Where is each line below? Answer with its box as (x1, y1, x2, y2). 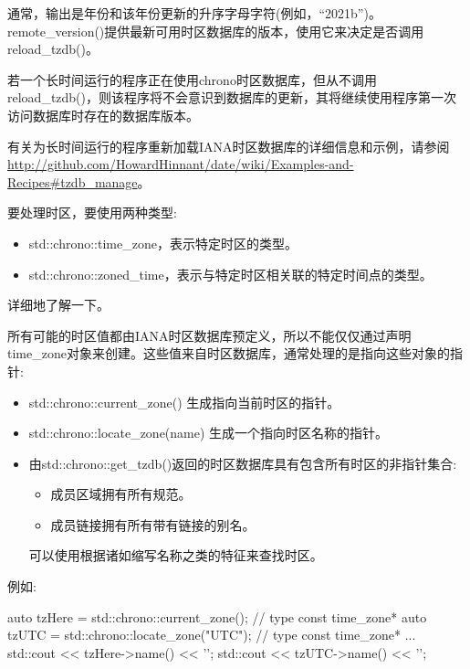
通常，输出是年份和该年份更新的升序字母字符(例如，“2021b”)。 (7, 4, 381, 22)
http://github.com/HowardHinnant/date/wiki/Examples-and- (7, 154, 354, 174)
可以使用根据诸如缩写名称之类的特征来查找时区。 (28, 546, 323, 565)
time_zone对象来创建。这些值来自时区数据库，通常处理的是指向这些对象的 (7, 344, 450, 363)
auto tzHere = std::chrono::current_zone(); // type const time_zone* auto (7, 607, 427, 626)
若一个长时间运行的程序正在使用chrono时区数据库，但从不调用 (7, 69, 377, 89)
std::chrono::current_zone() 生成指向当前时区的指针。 (28, 392, 340, 411)
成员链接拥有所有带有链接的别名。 (50, 515, 256, 534)
